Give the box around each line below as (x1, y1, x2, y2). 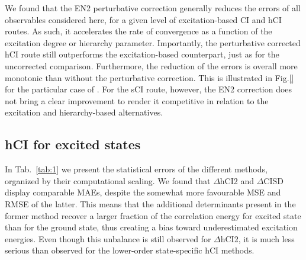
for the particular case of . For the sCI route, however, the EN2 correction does (5, 83, 292, 95)
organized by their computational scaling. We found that (5, 174, 211, 187)
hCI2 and (220, 174, 254, 187)
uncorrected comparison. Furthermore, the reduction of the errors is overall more (5, 59, 298, 72)
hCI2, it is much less (220, 232, 295, 245)
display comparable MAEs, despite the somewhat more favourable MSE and (5, 186, 281, 198)
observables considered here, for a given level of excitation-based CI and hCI (5, 13, 282, 25)
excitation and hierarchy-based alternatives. (5, 106, 163, 118)
